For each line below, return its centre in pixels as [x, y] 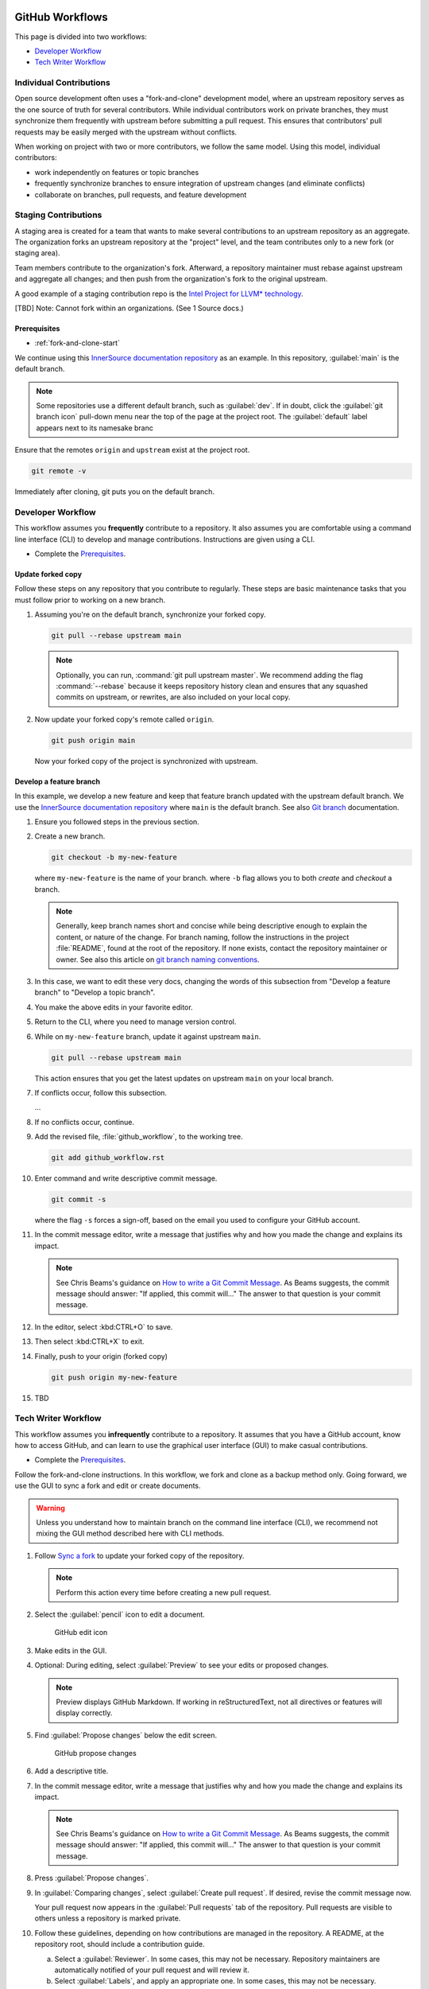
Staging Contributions [58, 215]
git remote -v [59, 471]
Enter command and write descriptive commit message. [126, 1178]
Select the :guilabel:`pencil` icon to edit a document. [120, 1614]
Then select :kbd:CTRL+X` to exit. [89, 1341]
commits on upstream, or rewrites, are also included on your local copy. [173, 697]
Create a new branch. [70, 836]
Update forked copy [48, 574]
